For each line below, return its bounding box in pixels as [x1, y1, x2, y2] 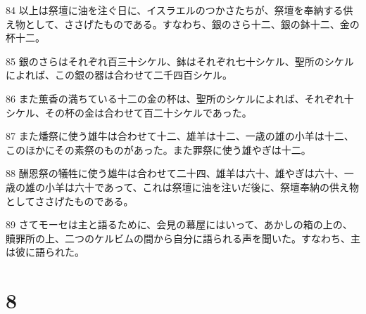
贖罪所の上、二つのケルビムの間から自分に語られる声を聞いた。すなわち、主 [6, 230, 360, 245]
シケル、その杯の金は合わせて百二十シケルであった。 [6, 105, 252, 119]
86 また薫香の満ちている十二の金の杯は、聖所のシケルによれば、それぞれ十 [6, 91, 354, 105]
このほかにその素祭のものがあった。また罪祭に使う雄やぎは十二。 [6, 142, 311, 157]
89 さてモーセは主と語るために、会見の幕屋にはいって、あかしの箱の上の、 [6, 217, 353, 232]
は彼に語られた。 [6, 244, 84, 259]
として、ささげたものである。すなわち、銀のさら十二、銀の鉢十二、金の [25, 16, 360, 31]
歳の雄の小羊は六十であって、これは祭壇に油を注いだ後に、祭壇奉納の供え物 [6, 179, 360, 194]
